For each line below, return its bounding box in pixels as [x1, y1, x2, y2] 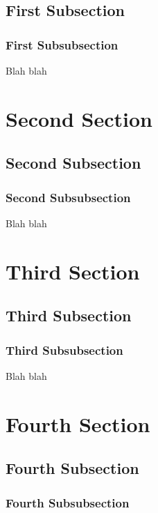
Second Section [6, 104, 152, 132]
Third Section [6, 256, 140, 285]
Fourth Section [6, 409, 150, 438]
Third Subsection [6, 305, 132, 326]
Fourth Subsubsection [6, 493, 130, 511]
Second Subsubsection [6, 188, 131, 206]
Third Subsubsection [6, 341, 123, 358]
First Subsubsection [6, 36, 119, 53]
